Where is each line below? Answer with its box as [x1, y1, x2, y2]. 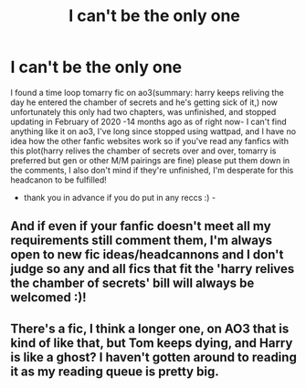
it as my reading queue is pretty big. [10, 363, 219, 379]
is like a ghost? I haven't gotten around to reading [10, 349, 298, 365]
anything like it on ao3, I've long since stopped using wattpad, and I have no [10, 125, 296, 137]
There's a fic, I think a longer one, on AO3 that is [10, 320, 290, 336]
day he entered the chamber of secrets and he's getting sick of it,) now [10, 97, 278, 108]
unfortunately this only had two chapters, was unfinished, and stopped [10, 106, 277, 117]
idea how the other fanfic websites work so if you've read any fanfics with [10, 135, 289, 146]
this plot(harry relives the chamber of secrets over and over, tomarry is [10, 145, 277, 156]
